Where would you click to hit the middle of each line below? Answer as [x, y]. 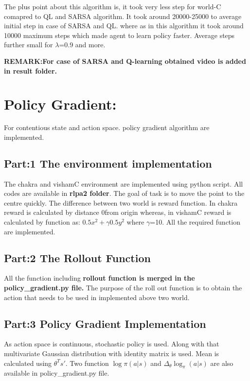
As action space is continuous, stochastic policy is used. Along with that [112, 344]
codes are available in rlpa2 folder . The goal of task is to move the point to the [124, 193]
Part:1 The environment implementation [108, 163]
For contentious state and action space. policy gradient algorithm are [107, 127]
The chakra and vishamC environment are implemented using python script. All [124, 183]
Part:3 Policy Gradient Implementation [105, 323]
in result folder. [31, 70]
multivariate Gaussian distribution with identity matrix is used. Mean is [112, 353]
